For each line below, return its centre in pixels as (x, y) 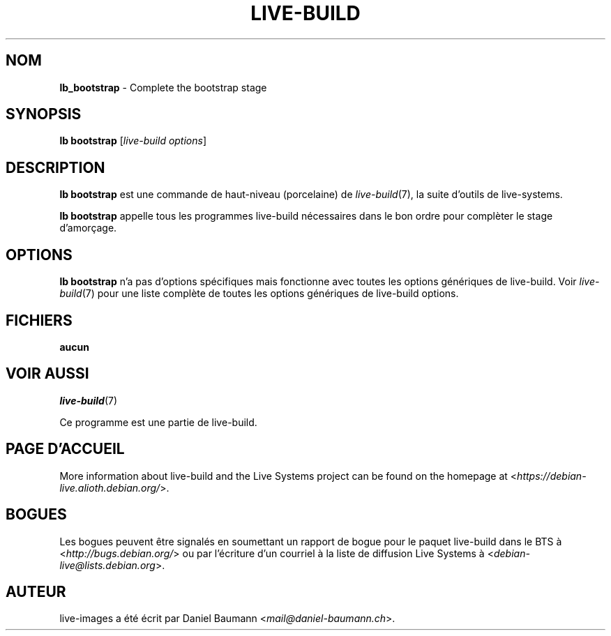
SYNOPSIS (44, 114)
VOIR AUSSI (47, 374)
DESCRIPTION (55, 167)
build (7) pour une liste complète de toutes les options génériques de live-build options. (259, 294)
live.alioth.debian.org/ (110, 487)
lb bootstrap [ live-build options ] (133, 141)
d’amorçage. (88, 228)
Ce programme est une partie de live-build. (158, 422)
